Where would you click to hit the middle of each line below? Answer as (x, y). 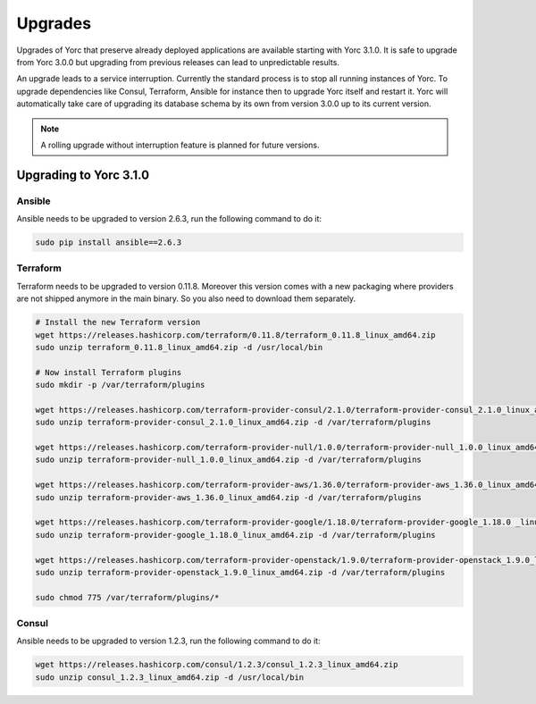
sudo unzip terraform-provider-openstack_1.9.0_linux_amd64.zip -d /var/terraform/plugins (240, 572)
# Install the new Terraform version (118, 323)
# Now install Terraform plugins (109, 372)
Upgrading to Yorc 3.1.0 (83, 175)
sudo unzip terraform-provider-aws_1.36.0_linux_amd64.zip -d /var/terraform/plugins (228, 497)
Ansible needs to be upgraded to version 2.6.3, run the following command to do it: (169, 219)
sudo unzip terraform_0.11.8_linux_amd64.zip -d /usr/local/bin (179, 347)
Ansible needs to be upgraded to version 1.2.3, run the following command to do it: (168, 641)
